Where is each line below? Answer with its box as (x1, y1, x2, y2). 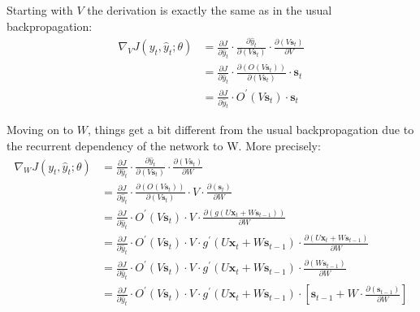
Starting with (6, 2, 73, 18)
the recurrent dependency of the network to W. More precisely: (6, 137, 321, 154)
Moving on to (6, 121, 74, 138)
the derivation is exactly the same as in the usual (87, 2, 332, 18)
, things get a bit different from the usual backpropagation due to (87, 121, 414, 138)
